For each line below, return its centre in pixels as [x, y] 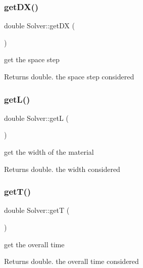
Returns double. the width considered [62, 169]
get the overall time [34, 244]
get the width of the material [49, 152]
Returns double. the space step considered [69, 76]
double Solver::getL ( [36, 118]
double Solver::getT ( [37, 210]
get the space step [32, 59]
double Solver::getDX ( [39, 26]
